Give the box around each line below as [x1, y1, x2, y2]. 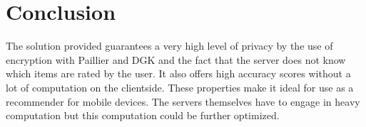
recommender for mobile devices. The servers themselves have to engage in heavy [6, 94, 360, 109]
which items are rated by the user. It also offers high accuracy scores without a [6, 66, 351, 81]
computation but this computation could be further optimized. [6, 108, 280, 123]
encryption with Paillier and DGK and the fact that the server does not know [6, 52, 346, 67]
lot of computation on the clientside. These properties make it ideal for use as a [6, 79, 354, 94]
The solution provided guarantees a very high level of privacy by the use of [6, 38, 333, 53]
